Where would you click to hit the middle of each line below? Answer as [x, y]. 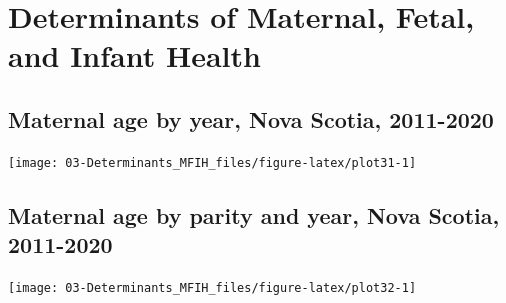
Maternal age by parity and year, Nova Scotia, [254, 214]
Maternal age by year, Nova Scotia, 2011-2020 [251, 118]
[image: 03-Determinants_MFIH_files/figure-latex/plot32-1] [212, 288]
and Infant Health [134, 55]
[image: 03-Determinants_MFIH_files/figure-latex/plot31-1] [212, 162]
